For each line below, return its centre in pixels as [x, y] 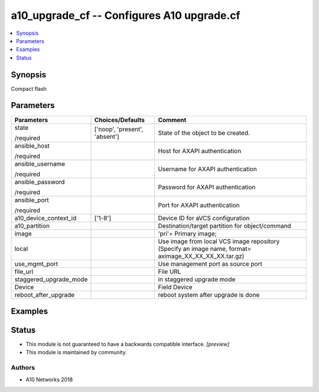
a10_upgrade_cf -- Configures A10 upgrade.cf [126, 15]
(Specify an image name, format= [205, 249]
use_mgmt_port [36, 264]
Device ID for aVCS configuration [204, 218]
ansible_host [32, 146]
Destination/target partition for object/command [225, 226]
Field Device [175, 287]
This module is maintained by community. [76, 352]
